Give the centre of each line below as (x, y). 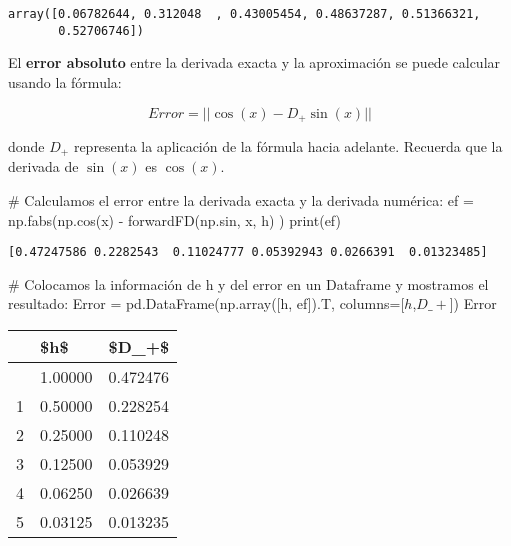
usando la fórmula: (65, 81)
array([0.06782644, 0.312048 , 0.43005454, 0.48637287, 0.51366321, (244, 14)
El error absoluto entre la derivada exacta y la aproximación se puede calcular (254, 62)
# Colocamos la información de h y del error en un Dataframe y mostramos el (248, 283)
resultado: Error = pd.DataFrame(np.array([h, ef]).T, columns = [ (206, 303)
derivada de (43, 166)
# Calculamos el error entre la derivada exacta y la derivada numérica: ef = (241, 200)
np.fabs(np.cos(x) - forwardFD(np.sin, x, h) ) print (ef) (174, 219)
